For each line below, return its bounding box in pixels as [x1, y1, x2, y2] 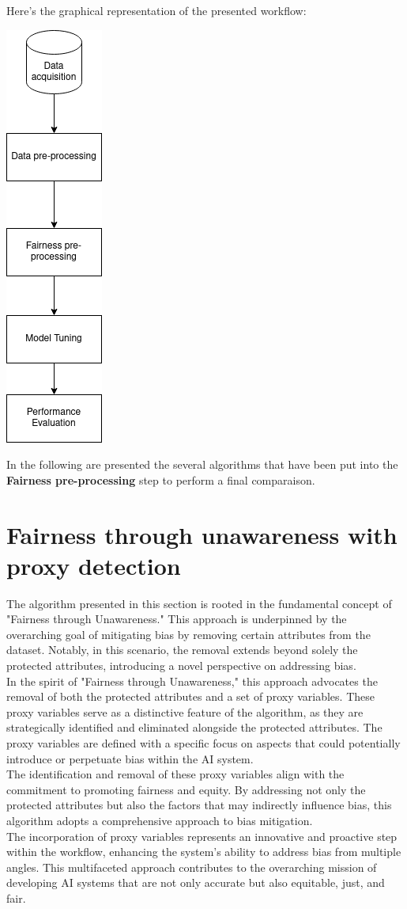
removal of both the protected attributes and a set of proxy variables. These [6, 688, 375, 705]
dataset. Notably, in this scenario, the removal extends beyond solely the [6, 641, 358, 658]
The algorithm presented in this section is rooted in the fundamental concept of [6, 595, 392, 611]
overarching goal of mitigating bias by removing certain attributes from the [6, 626, 371, 642]
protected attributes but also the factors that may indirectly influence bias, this [6, 797, 392, 813]
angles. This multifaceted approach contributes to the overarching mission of [6, 858, 377, 875]
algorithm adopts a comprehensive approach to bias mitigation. [6, 812, 313, 828]
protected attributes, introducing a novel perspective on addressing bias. [6, 657, 356, 674]
